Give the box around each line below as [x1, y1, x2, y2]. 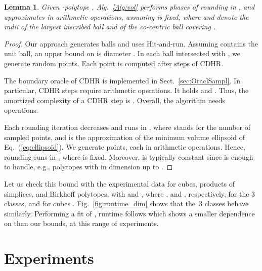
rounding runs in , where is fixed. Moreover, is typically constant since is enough [4, 151, 253, 162]
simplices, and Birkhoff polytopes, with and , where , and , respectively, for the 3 [4, 188, 255, 199]
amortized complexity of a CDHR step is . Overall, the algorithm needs [4, 95, 226, 105]
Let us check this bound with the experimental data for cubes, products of [4, 178, 235, 189]
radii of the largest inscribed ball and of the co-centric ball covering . [4, 21, 216, 32]
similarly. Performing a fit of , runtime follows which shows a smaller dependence [4, 208, 255, 218]
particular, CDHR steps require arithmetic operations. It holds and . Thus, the [4, 85, 249, 96]
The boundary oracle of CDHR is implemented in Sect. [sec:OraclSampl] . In [4, 75, 240, 85]
